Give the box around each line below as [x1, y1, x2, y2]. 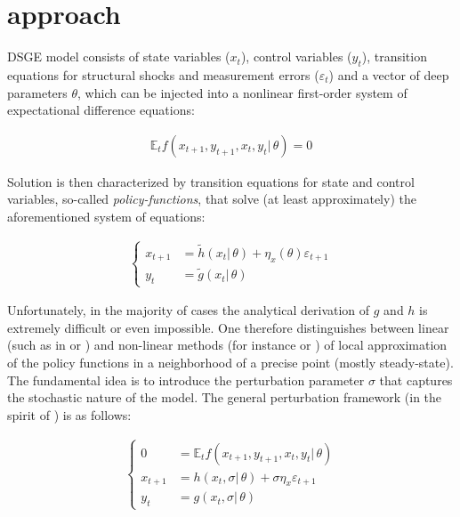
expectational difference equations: [7, 101, 195, 119]
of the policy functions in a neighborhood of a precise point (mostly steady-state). [7, 352, 454, 371]
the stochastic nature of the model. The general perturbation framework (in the [7, 388, 442, 407]
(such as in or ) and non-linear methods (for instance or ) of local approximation [7, 335, 448, 354]
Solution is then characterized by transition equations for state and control [7, 172, 415, 190]
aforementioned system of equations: [7, 206, 206, 225]
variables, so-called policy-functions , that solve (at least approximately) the [7, 190, 416, 208]
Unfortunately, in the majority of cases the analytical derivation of [7, 301, 370, 319]
